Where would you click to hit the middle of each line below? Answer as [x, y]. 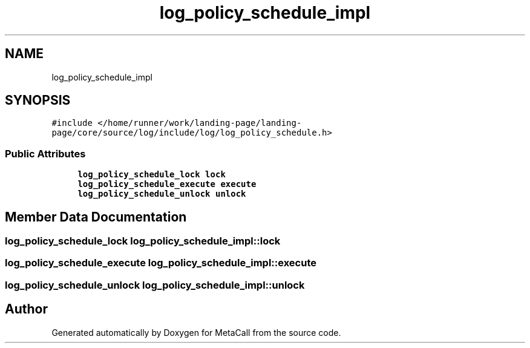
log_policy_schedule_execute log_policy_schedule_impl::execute [161, 263]
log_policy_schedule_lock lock [152, 175]
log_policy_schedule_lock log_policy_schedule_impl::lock [143, 241]
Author [26, 309]
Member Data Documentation [96, 217]
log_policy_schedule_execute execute [167, 184]
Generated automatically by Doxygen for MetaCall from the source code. [196, 332]
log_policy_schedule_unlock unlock [162, 194]
